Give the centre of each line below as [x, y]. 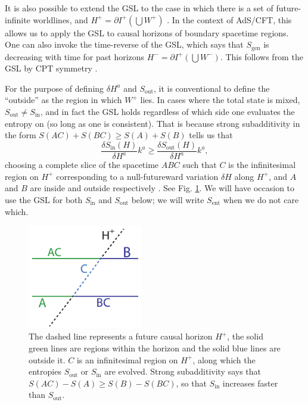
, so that [191, 383]
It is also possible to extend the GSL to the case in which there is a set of [139, 8]
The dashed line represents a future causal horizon [121, 336]
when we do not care [261, 199]
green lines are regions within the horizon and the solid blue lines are [155, 348]
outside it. [47, 359]
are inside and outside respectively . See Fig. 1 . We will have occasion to [162, 188]
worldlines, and [60, 19]
